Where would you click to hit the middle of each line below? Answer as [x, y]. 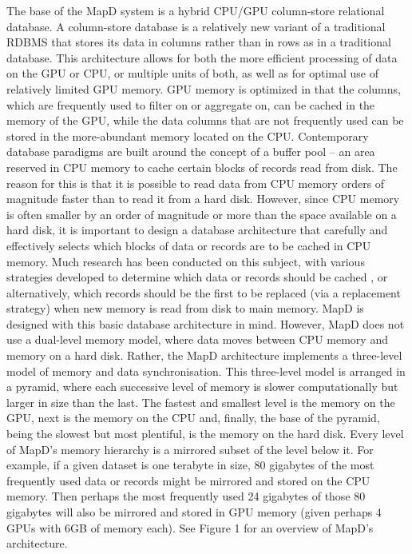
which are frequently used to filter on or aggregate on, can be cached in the [191, 104]
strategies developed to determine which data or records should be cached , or [197, 277]
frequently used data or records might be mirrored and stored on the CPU [188, 480]
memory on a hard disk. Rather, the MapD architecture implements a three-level [204, 355]
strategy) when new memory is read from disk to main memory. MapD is [185, 308]
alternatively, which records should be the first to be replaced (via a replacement [204, 292]
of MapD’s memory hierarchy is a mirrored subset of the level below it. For [190, 449]
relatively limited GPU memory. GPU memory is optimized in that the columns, [204, 88]
